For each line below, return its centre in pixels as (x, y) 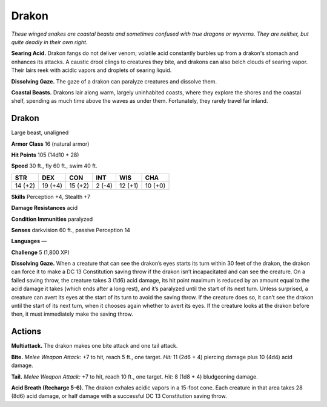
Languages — (29, 241)
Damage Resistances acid (45, 208)
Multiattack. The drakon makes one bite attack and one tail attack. (94, 346)
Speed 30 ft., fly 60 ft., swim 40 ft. (54, 166)
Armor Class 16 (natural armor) (50, 144)
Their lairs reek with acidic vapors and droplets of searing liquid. (91, 70)
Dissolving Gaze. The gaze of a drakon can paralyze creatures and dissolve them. (114, 81)
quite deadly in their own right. (49, 42)
